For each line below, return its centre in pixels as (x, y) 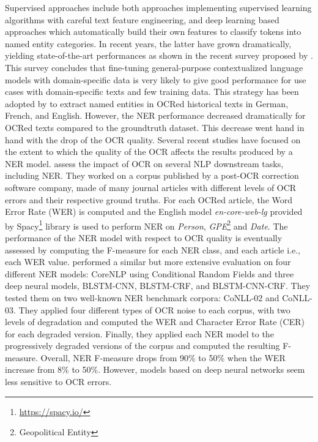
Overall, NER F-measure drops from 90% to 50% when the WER (163, 357)
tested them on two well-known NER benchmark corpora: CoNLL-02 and (142, 297)
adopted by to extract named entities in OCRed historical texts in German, (147, 103)
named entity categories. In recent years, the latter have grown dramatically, (148, 43)
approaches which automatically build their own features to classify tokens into (153, 32)
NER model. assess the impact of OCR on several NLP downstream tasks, (144, 163)
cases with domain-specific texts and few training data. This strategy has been (152, 92)
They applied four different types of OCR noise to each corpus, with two (154, 309)
